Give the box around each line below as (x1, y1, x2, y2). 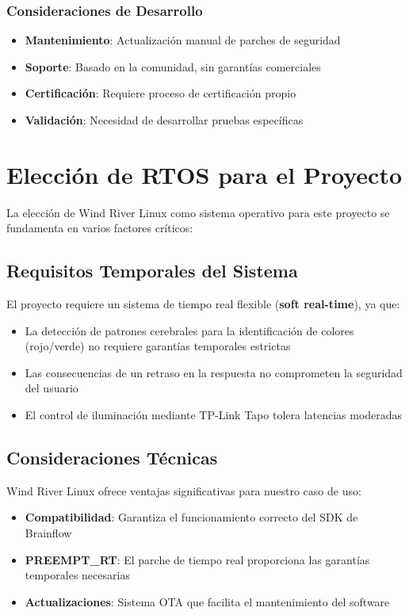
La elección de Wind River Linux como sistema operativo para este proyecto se (6, 204, 390, 220)
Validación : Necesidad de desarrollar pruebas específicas (25, 112, 304, 128)
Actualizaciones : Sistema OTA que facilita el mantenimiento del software (25, 593, 390, 609)
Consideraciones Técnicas (6, 445, 218, 470)
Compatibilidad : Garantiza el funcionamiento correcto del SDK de (25, 509, 358, 525)
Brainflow (25, 525, 72, 541)
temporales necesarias (25, 567, 130, 583)
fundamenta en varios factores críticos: (6, 220, 193, 236)
